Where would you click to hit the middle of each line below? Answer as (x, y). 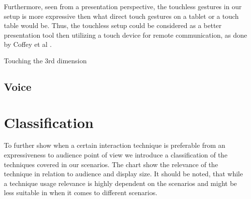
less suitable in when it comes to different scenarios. (81, 192)
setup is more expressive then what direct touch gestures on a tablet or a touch (121, 16)
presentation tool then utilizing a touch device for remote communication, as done (125, 35)
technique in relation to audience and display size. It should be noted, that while (124, 174)
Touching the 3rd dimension (45, 60)
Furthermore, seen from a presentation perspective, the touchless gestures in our (123, 6)
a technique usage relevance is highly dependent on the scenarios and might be (120, 183)
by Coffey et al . (28, 44)
